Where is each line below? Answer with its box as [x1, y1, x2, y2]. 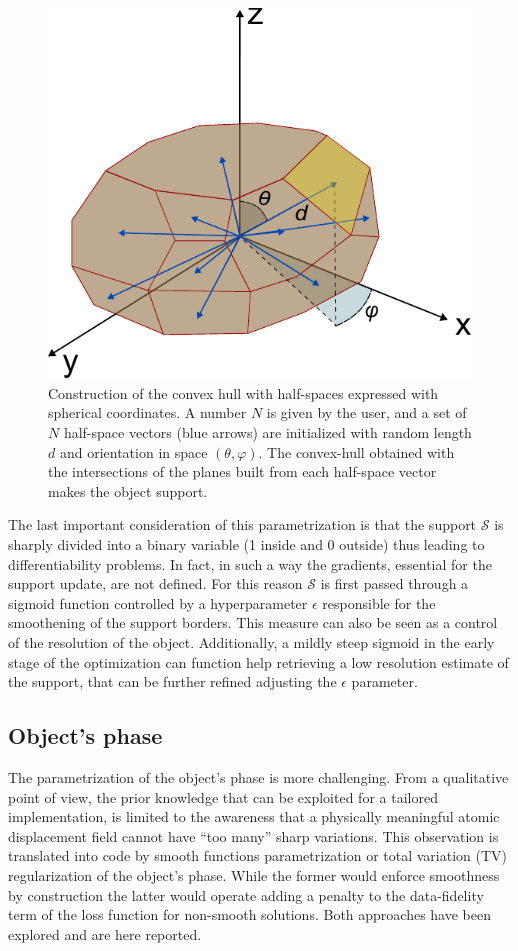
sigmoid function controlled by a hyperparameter [8, 592, 308, 613]
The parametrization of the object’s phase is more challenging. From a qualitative [8, 766, 509, 787]
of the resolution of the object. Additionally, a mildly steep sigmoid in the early [8, 632, 495, 652]
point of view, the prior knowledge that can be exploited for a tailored [8, 786, 438, 807]
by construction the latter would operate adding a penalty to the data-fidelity [8, 884, 484, 905]
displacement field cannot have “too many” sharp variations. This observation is [8, 825, 499, 846]
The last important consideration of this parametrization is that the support [8, 514, 477, 535]
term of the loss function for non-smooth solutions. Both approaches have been [8, 904, 491, 925]
